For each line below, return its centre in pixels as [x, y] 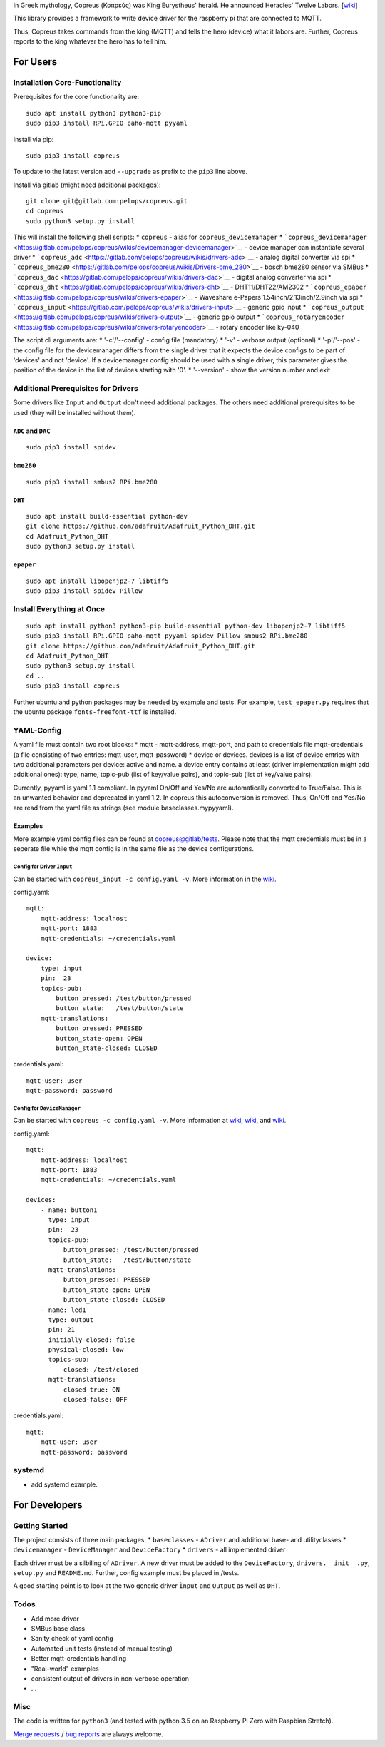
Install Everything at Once [59, 608]
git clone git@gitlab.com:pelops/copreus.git [107, 201]
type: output [71, 1319]
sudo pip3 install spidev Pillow [84, 591]
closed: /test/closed [101, 1369]
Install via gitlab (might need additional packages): [87, 185]
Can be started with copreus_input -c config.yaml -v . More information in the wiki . [145, 879]
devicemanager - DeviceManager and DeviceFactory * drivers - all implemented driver [149, 1550]
